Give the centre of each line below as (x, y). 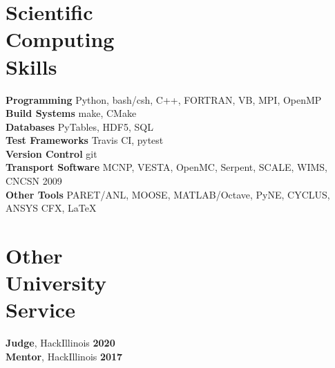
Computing (60, 39)
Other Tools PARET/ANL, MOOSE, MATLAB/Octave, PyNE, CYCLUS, (168, 194)
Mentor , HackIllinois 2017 (64, 356)
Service (40, 310)
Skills (31, 66)
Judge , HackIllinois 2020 (60, 343)
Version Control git (51, 153)
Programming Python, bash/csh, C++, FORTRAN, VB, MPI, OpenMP (164, 99)
